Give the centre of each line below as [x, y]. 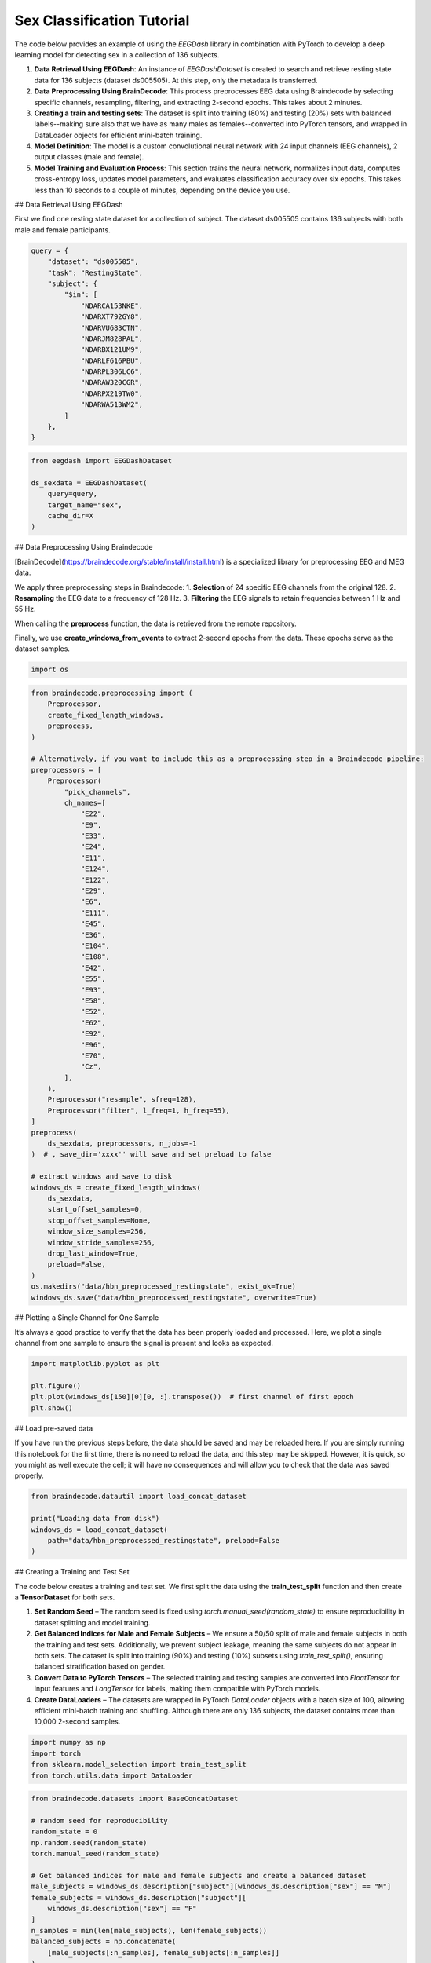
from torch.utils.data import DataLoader [112, 1775]
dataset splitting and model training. [92, 1622]
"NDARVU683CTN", [112, 327]
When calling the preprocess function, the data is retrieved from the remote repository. [156, 623]
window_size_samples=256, [97, 1232]
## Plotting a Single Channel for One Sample [87, 1318]
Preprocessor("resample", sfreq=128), [122, 1100]
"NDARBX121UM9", [112, 350]
